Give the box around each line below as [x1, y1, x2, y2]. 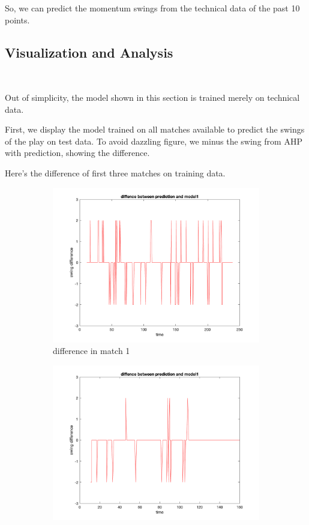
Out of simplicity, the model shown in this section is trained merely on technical [5, 91, 300, 103]
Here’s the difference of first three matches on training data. [5, 166, 226, 179]
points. [5, 13, 30, 26]
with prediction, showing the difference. [5, 146, 150, 159]
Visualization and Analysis [5, 43, 173, 61]
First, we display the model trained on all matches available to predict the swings [5, 123, 305, 136]
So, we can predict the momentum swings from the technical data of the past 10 [5, 2, 300, 14]
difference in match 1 [53, 344, 130, 357]
